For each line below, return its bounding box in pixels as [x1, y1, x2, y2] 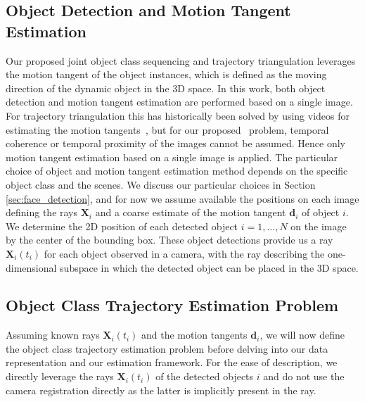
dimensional [6, 260, 57, 275]
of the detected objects [155, 369, 254, 384]
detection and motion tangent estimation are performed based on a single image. [6, 94, 353, 109]
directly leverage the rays [6, 369, 114, 384]
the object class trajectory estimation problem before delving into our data [6, 341, 328, 356]
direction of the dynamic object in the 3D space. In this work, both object [6, 80, 326, 95]
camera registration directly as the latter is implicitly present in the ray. [6, 382, 316, 397]
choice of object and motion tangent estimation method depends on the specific [6, 163, 348, 178]
